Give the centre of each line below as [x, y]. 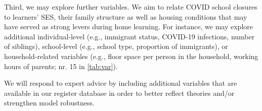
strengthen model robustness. [49, 103]
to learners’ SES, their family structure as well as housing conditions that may [126, 16]
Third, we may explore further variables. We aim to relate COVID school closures [131, 7]
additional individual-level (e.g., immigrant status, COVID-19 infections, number [129, 36]
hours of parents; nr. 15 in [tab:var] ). [61, 66]
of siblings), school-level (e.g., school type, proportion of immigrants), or [116, 46]
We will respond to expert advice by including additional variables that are [121, 83]
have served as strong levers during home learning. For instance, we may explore [128, 26]
